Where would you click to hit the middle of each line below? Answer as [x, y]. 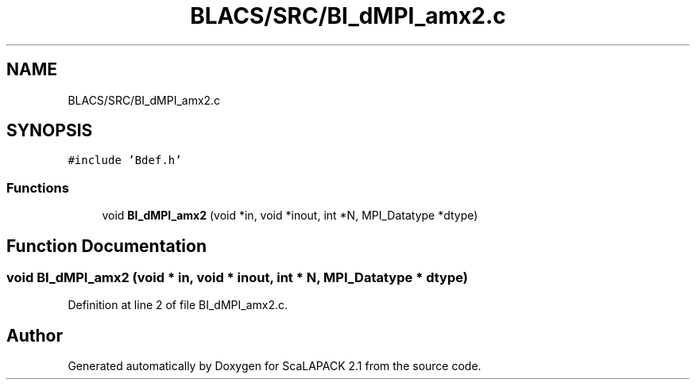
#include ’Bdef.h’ [125, 161]
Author [35, 335]
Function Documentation [106, 246]
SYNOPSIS [50, 131]
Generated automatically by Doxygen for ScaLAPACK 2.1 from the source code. [275, 366]
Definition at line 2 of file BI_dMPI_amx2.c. [178, 305]
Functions [38, 187]
